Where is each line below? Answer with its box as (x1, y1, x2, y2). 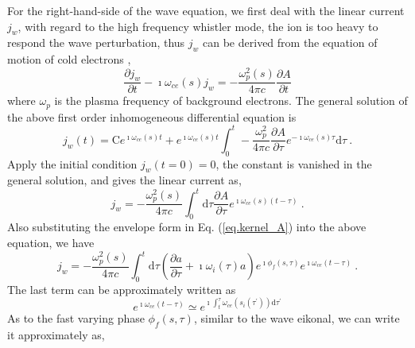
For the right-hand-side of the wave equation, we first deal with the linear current (7, 2, 405, 18)
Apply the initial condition (7, 155, 138, 172)
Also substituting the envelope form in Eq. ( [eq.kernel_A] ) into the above (7, 218, 367, 235)
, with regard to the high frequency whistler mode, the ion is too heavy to (17, 17, 378, 34)
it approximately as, (7, 326, 105, 342)
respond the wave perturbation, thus (7, 34, 185, 51)
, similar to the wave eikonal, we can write (193, 309, 400, 326)
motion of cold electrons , (7, 51, 131, 68)
